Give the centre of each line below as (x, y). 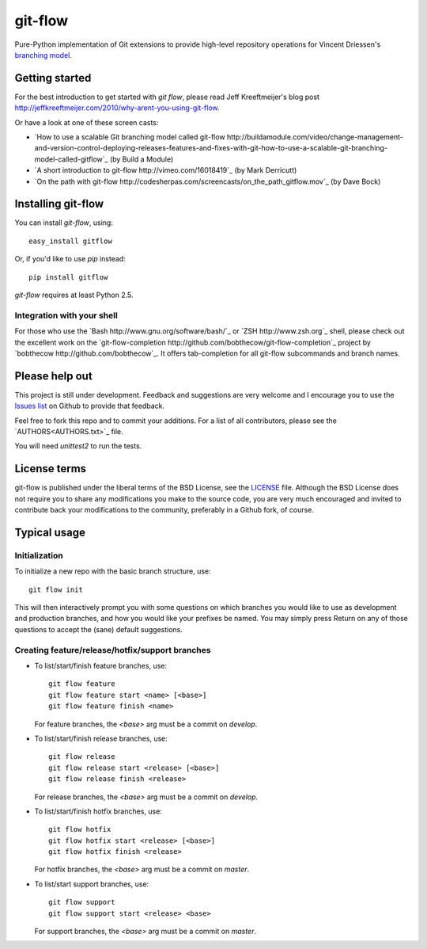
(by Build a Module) (142, 159)
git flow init (56, 589)
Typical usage (50, 532)
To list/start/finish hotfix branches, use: (98, 811)
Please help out (53, 376)
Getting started (53, 78)
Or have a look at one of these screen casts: (87, 122)
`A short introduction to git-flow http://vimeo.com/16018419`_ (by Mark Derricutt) (166, 170)
